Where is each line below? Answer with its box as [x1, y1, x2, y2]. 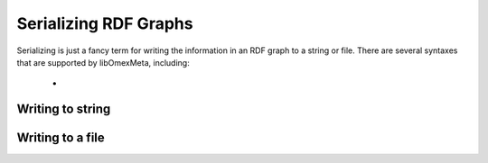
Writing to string [16, 102, 111, 117]
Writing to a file [16, 131, 106, 146]
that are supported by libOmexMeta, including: [16, 57, 190, 68]
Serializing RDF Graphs [16, 14, 193, 33]
